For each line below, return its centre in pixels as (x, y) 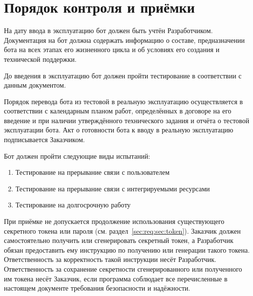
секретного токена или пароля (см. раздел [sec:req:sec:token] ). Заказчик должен (122, 231)
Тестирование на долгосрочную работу (73, 205)
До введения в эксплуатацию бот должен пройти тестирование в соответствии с (123, 75)
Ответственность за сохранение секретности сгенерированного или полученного (123, 269)
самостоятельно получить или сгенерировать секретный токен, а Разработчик (119, 240)
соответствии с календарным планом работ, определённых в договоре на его (118, 111)
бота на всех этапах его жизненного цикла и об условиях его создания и (112, 49)
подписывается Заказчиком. (44, 139)
